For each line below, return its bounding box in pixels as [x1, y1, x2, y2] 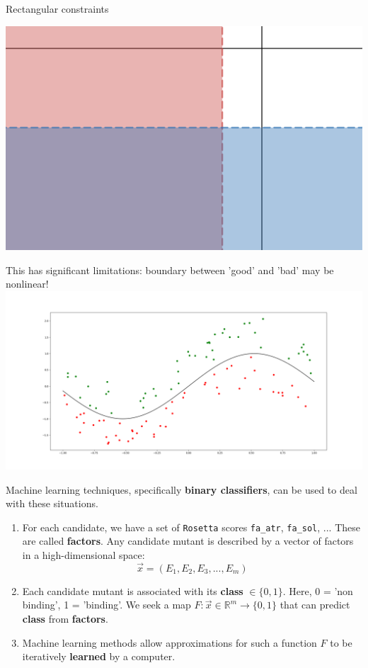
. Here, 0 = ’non [282, 583, 353, 598]
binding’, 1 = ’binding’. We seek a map [22, 597, 191, 612]
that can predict [280, 597, 350, 612]
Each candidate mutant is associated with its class [22, 583, 243, 598]
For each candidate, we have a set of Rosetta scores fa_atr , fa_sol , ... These [22, 519, 361, 534]
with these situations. [6, 496, 98, 511]
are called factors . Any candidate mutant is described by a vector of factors [22, 533, 354, 548]
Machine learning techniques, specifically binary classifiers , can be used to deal [6, 482, 357, 497]
